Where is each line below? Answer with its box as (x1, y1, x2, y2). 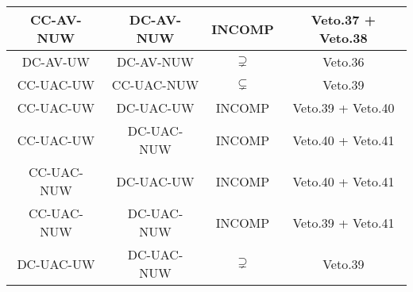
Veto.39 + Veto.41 (292, 213, 395, 232)
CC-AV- (30, 10, 82, 29)
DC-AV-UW (21, 52, 90, 71)
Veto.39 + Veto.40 (292, 98, 395, 117)
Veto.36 (322, 52, 365, 71)
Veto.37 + (311, 10, 376, 29)
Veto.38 (319, 29, 368, 47)
